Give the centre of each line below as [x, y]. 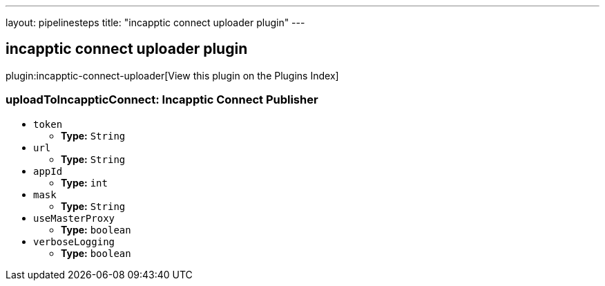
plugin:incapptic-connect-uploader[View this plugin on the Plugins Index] [172, 75]
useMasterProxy [74, 218]
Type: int [84, 182]
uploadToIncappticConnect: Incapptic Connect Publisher [162, 100]
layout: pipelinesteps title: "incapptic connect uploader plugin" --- [155, 22]
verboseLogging [74, 241]
